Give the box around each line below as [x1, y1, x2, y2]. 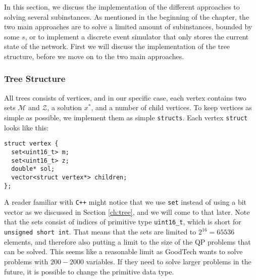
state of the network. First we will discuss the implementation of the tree [4, 41, 230, 52]
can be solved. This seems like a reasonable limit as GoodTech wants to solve [4, 246, 243, 257]
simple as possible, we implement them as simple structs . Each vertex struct [4, 112, 248, 122]
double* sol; [11, 165, 55, 173]
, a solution [47, 102, 82, 113]
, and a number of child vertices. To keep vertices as [91, 102, 252, 113]
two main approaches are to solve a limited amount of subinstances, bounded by [4, 21, 252, 32]
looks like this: [4, 122, 49, 132]
